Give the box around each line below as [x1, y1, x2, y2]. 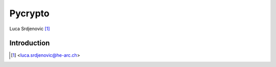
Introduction [9, 39, 50, 48]
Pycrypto [9, 8, 50, 19]
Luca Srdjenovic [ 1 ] [9, 26, 50, 32]
